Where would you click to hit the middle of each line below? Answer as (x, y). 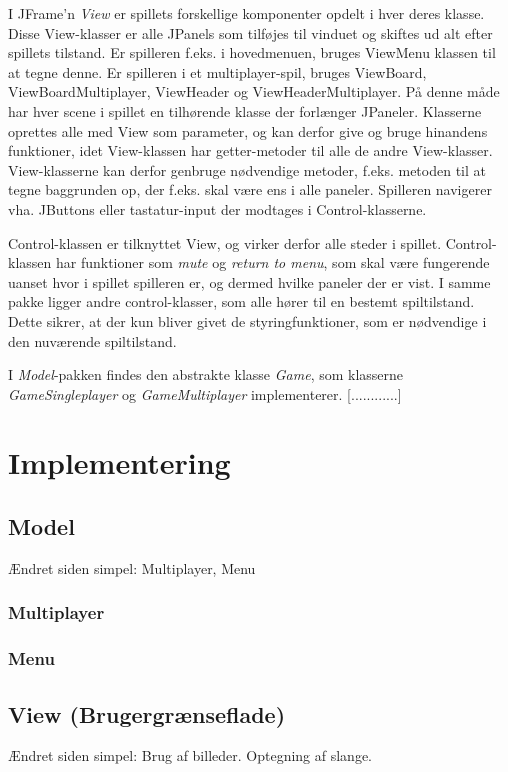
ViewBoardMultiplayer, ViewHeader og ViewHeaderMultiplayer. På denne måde (254, 91)
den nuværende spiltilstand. (92, 340)
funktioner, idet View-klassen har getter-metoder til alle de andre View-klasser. (250, 150)
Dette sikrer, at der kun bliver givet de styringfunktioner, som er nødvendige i (247, 320)
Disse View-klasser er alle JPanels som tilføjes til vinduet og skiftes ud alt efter (250, 32)
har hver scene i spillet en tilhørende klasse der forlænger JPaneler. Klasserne (245, 110)
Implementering (119, 462)
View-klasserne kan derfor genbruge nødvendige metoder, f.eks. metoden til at (247, 169)
